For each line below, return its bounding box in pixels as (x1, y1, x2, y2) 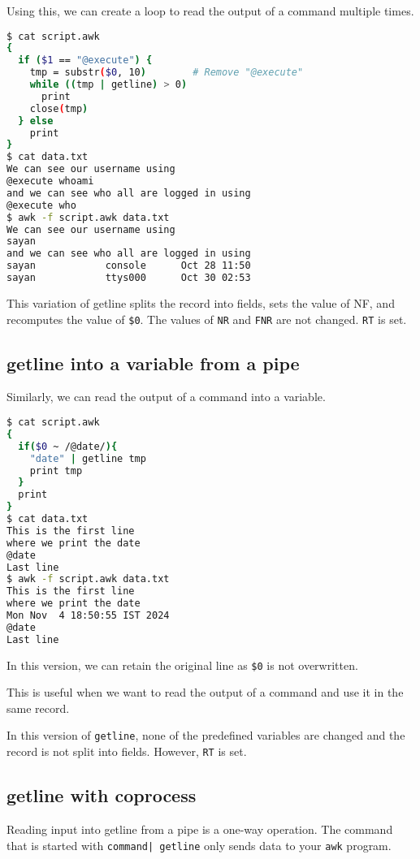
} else (18, 114, 54, 127)
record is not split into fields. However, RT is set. (6, 743, 247, 760)
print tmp (29, 464, 83, 477)
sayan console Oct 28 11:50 (6, 260, 251, 272)
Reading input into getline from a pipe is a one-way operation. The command (6, 821, 393, 837)
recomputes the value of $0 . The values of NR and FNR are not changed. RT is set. (6, 310, 407, 327)
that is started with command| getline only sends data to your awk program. (6, 836, 392, 853)
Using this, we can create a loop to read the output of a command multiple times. (6, 2, 414, 19)
